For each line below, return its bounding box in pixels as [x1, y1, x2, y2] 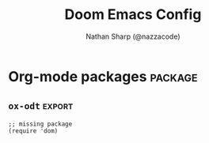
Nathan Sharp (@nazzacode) [85, 32, 180, 41]
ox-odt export [8, 99, 74, 112]
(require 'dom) [8, 126, 59, 135]
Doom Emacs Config [64, 6, 202, 24]
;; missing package [8, 120, 73, 128]
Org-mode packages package [8, 67, 198, 85]
